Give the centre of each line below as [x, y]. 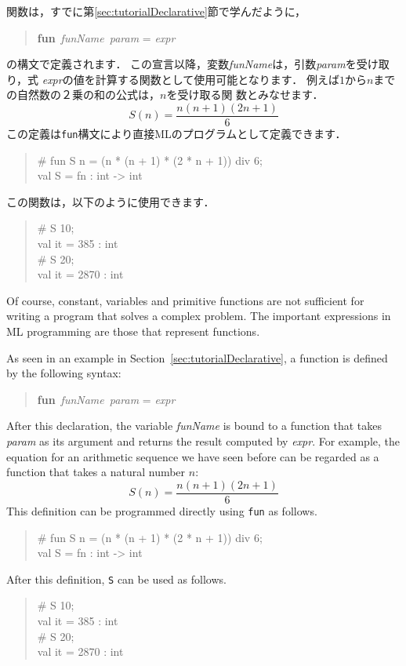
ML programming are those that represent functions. [133, 331]
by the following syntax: [64, 373]
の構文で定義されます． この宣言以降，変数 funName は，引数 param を [181, 64]
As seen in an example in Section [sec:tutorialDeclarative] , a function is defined [197, 357]
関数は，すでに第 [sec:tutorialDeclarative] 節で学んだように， [156, 11]
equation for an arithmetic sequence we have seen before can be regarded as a [193, 456]
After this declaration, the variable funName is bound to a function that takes [194, 426]
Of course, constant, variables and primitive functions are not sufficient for [185, 300]
